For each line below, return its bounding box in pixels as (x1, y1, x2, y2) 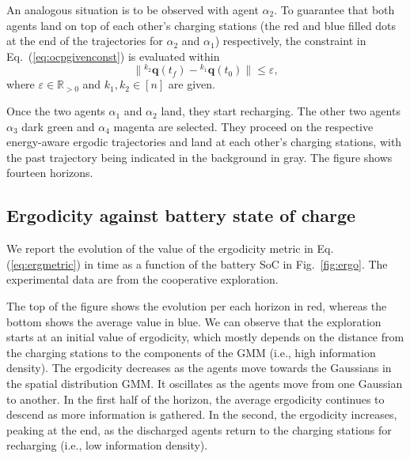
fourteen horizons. (6, 164, 93, 181)
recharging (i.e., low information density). (6, 437, 208, 453)
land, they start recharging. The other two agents (161, 103, 401, 119)
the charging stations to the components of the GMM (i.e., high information (6, 344, 376, 360)
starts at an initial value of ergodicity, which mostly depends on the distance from (6, 329, 404, 345)
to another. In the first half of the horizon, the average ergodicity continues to (6, 390, 385, 407)
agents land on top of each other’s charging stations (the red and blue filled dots (6, 17, 397, 33)
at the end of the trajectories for (6, 32, 163, 49)
